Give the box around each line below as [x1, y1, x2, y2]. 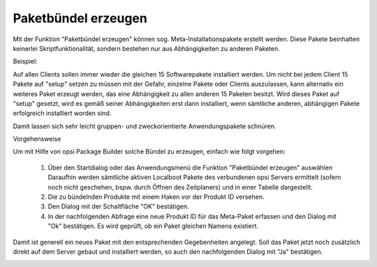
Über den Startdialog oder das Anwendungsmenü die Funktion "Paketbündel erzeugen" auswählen [47, 163, 333, 171]
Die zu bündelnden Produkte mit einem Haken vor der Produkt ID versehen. [47, 192, 265, 201]
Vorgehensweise [13, 135, 61, 143]
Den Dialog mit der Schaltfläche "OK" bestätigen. [47, 202, 189, 211]
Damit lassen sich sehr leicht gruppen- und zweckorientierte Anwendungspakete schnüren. [13, 122, 276, 130]
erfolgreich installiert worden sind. [13, 109, 112, 118]
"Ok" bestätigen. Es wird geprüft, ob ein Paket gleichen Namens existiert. [47, 222, 258, 230]
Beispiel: [13, 57, 38, 66]
